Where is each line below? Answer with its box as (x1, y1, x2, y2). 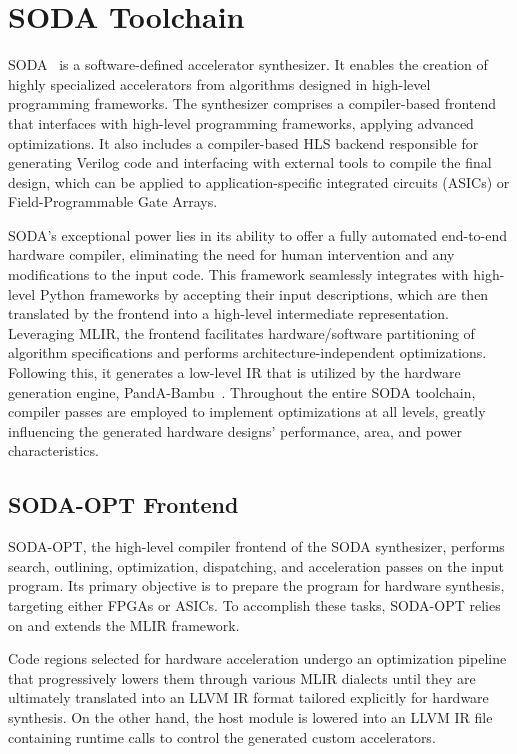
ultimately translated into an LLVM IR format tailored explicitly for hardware (8, 687, 489, 708)
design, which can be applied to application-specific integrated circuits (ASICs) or (8, 171, 510, 192)
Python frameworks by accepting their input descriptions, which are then (39, 283, 489, 304)
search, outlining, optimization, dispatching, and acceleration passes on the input (8, 555, 504, 576)
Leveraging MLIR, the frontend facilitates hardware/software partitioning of (8, 322, 475, 343)
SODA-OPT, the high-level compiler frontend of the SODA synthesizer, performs (8, 536, 505, 557)
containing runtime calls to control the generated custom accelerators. (8, 726, 436, 747)
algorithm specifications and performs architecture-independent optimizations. (8, 342, 487, 363)
